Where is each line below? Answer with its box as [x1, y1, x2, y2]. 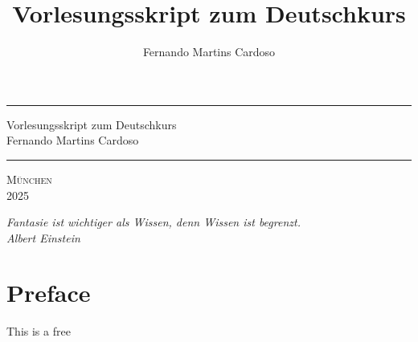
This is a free [6, 323, 71, 340]
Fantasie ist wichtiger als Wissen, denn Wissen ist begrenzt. [6, 214, 301, 230]
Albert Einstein [6, 229, 80, 246]
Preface [6, 276, 91, 309]
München [6, 170, 52, 187]
